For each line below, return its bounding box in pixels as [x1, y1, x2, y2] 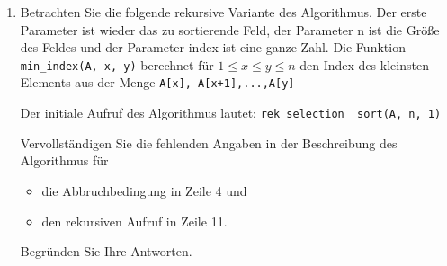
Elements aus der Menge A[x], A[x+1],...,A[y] [20, 73, 295, 92]
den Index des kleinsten [299, 55, 429, 74]
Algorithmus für [20, 151, 109, 170]
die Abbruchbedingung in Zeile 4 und [41, 181, 247, 199]
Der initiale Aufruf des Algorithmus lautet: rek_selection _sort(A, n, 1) [20, 103, 442, 122]
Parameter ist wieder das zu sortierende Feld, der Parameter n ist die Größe [20, 20, 440, 39]
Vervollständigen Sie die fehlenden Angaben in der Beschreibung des [20, 133, 398, 152]
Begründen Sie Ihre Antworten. [20, 242, 192, 261]
